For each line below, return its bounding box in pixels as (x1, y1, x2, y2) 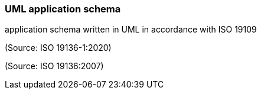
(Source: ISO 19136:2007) (5, 61, 104, 72)
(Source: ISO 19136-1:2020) (5, 43, 112, 53)
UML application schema (5, 3, 121, 15)
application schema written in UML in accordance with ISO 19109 (5, 24, 257, 35)
